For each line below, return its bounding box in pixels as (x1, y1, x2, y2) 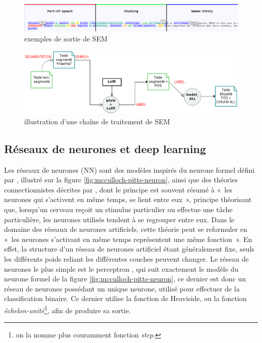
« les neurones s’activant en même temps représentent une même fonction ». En (4, 233, 252, 244)
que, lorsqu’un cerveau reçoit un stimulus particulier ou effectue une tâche (4, 204, 233, 215)
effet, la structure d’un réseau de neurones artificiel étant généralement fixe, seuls (4, 243, 254, 254)
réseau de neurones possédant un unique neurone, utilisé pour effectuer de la (4, 283, 240, 293)
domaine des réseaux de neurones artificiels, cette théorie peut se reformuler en (4, 224, 247, 234)
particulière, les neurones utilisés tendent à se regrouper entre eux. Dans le (4, 214, 235, 224)
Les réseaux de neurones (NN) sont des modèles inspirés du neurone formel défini (4, 164, 255, 175)
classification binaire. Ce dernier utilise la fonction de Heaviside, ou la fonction (4, 293, 247, 304)
